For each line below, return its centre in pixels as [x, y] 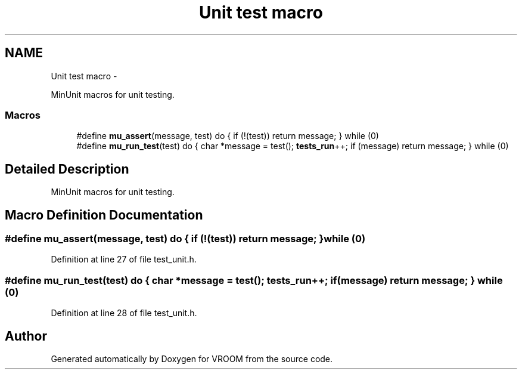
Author [26, 336]
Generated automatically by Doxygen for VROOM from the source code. [192, 359]
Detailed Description [67, 169]
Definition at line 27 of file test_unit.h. [124, 259]
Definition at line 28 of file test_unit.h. [124, 313]
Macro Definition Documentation [104, 215]
